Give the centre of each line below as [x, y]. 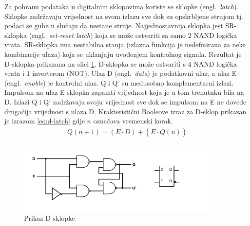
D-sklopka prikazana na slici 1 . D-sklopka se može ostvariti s [95, 63]
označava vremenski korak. [133, 121]
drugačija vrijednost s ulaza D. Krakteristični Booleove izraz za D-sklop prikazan [125, 111]
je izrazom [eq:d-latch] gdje [45, 121]
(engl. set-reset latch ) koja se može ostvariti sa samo [107, 35]
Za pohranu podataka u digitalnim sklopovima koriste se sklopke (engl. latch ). [122, 6]
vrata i [14, 73]
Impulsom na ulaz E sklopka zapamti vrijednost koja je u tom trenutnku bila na [124, 92]
